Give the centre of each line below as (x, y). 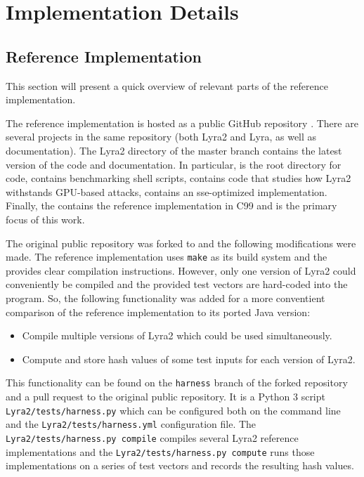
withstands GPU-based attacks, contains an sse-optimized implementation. (167, 191)
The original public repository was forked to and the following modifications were (181, 243)
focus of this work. (45, 219)
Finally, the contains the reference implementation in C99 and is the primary (171, 205)
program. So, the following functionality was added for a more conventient (165, 298)
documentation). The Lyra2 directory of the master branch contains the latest (174, 150)
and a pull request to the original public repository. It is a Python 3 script (165, 396)
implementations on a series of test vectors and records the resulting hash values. (180, 465)
